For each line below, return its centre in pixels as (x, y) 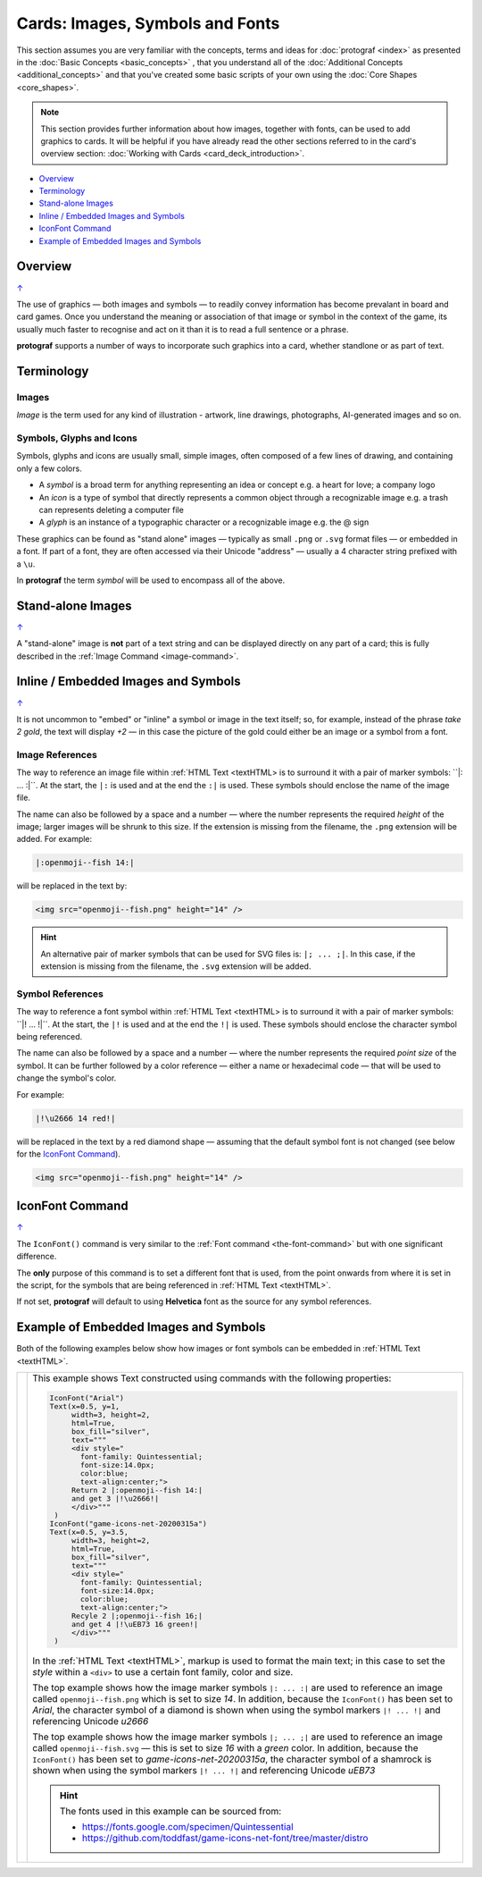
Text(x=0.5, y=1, (85, 1406)
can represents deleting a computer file (112, 509)
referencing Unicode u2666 (91, 1721)
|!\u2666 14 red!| (75, 1118)
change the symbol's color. (66, 1078)
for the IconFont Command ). (68, 1154)
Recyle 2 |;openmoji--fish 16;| (137, 1616)
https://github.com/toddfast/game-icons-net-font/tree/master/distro (225, 1838)
